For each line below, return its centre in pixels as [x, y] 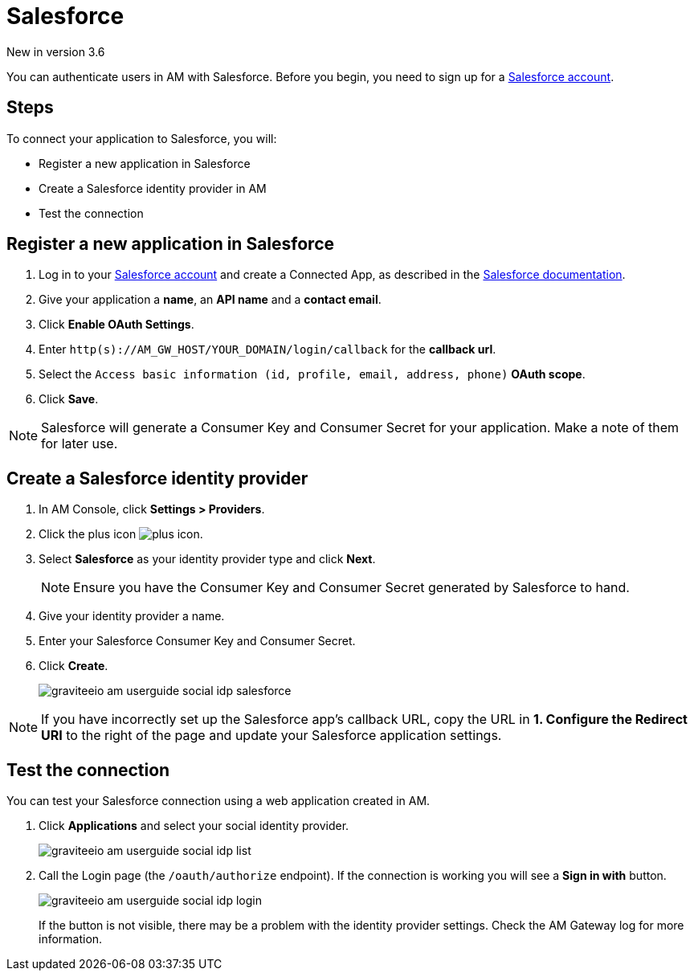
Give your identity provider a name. [132, 616]
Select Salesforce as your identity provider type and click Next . [207, 559]
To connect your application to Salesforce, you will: [142, 138]
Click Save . [69, 399]
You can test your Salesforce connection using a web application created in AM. [218, 801]
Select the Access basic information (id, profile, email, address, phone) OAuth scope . [312, 374]
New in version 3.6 [56, 51]
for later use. [80, 444]
